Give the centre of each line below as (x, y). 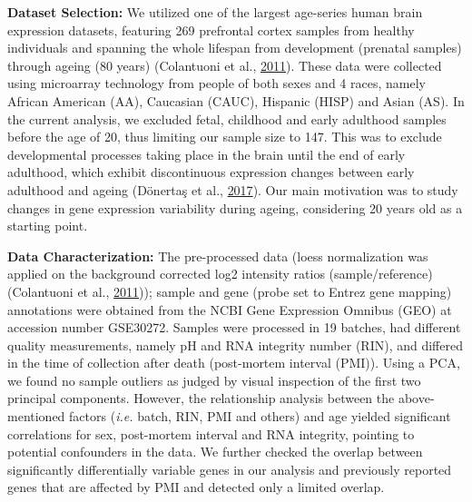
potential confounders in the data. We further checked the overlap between (215, 452)
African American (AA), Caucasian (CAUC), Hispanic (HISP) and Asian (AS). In (236, 100)
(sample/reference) (381, 274)
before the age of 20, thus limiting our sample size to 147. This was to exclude (225, 137)
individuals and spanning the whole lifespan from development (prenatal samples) (235, 48)
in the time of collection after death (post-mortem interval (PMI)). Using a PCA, (234, 363)
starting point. (48, 226)
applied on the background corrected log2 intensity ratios (166, 274)
